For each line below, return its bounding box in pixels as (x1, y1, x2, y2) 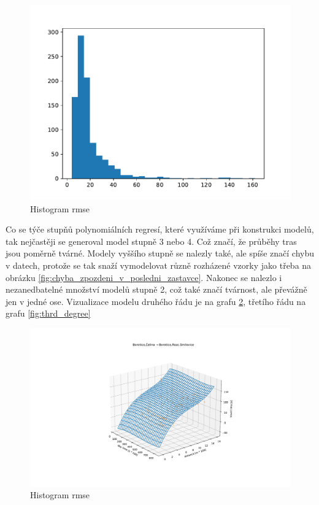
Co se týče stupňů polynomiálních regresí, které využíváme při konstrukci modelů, (6, 223, 314, 236)
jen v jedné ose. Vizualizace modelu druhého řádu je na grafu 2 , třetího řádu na (6, 295, 306, 307)
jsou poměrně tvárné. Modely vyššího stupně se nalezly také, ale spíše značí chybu (6, 247, 315, 260)
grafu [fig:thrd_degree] (6, 307, 91, 320)
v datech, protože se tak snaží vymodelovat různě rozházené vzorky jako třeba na (6, 258, 312, 271)
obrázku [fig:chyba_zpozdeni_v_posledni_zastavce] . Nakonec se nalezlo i (6, 271, 282, 283)
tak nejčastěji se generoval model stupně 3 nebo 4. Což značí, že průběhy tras (6, 234, 297, 247)
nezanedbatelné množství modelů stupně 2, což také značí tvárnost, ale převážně (6, 283, 307, 296)
